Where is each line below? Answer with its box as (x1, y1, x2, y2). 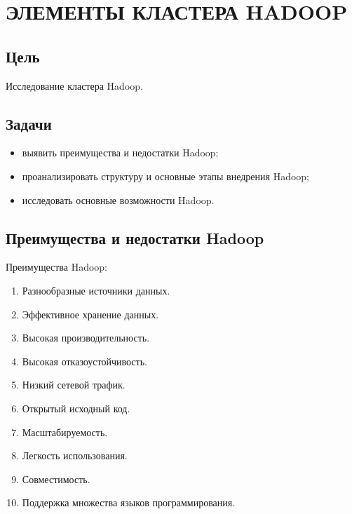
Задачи (6, 112, 52, 134)
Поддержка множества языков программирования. (22, 495, 236, 510)
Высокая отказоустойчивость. (22, 353, 147, 368)
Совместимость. (22, 471, 90, 486)
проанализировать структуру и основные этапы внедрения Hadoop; (22, 168, 310, 183)
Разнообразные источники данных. (22, 283, 170, 297)
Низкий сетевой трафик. (22, 377, 126, 392)
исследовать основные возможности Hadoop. (22, 192, 215, 207)
